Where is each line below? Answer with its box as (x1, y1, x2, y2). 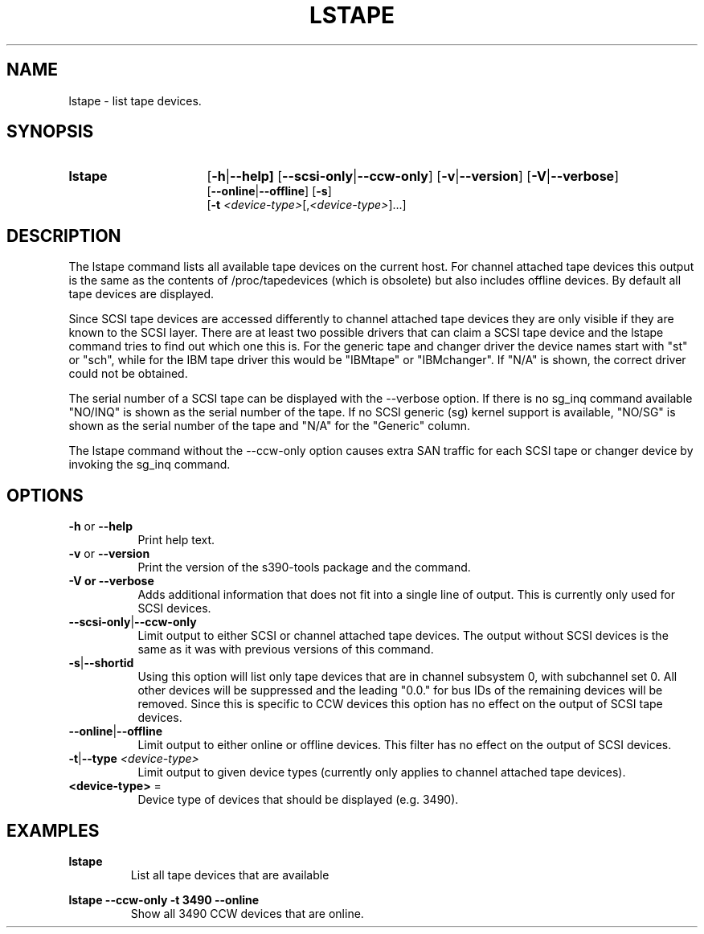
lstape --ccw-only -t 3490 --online (68, 892, 260, 907)
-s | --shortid (68, 656, 134, 670)
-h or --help (68, 519, 133, 534)
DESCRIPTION (6, 225, 121, 246)
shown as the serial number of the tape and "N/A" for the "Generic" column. (68, 419, 470, 433)
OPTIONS (6, 485, 84, 506)
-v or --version (68, 547, 150, 561)
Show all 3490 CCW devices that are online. (130, 906, 364, 920)
